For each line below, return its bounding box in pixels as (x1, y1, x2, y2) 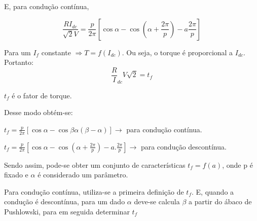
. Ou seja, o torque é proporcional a (122, 47, 233, 57)
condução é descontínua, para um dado (4, 196, 125, 207)
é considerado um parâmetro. (38, 169, 128, 180)
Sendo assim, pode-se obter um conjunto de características (4, 159, 186, 170)
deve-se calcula (134, 196, 180, 207)
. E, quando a (192, 186, 234, 197)
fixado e (4, 169, 28, 180)
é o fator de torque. (12, 90, 72, 100)
